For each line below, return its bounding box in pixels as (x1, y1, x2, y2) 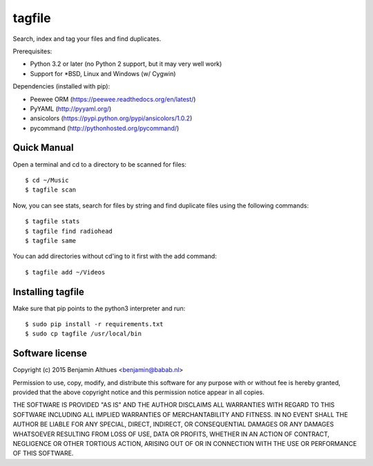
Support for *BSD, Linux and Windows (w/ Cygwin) (30, 69, 176, 77)
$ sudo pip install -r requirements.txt (25, 320, 164, 328)
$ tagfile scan (25, 186, 77, 194)
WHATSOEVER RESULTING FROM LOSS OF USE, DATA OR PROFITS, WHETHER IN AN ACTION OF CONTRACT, (12, 429, 329, 438)
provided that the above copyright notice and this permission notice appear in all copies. (12, 388, 265, 397)
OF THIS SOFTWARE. (12, 449, 74, 458)
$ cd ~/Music (25, 176, 69, 184)
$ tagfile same (25, 236, 77, 245)
